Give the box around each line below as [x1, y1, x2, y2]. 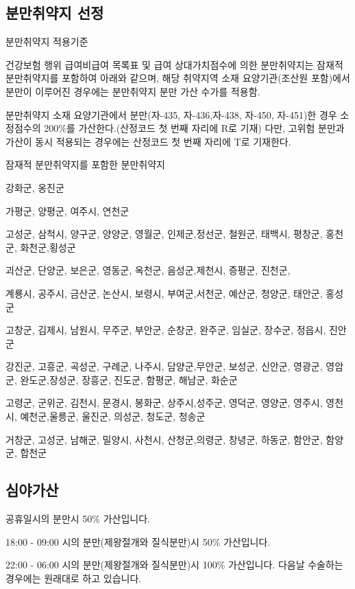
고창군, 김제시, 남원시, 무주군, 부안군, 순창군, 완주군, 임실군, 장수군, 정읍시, [5, 323, 326, 337]
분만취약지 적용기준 [5, 34, 88, 49]
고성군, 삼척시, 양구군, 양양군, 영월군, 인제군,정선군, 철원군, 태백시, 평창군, [5, 227, 323, 241]
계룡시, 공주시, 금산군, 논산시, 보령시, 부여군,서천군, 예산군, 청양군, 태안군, [5, 286, 323, 300]
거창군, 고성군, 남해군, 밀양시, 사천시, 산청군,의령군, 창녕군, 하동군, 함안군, [5, 432, 323, 446]
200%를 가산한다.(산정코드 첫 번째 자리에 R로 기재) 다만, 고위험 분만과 [44, 121, 345, 135]
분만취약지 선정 [5, 2, 104, 23]
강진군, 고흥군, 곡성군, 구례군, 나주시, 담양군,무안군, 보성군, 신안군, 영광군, [5, 359, 323, 373]
